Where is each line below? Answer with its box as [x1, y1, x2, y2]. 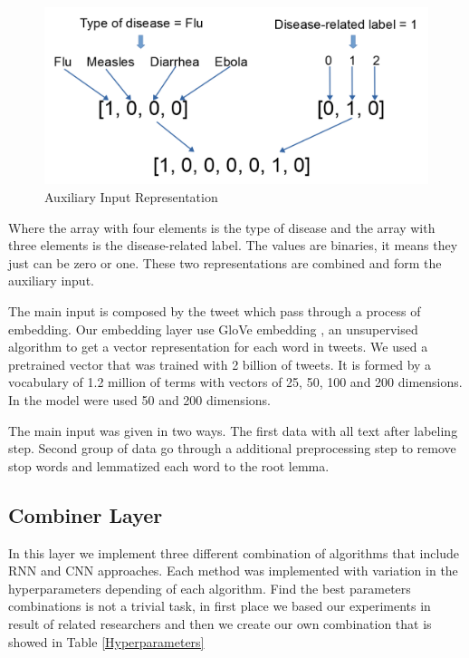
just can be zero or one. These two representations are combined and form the [8, 253, 442, 272]
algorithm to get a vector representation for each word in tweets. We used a [8, 337, 428, 356]
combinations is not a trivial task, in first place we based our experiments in [8, 596, 431, 615]
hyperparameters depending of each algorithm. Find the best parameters [8, 578, 411, 597]
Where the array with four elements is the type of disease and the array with [8, 218, 435, 237]
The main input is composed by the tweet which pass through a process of [8, 302, 421, 320]
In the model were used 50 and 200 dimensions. [8, 390, 271, 409]
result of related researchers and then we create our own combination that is [8, 614, 432, 633]
